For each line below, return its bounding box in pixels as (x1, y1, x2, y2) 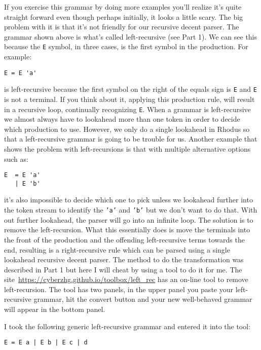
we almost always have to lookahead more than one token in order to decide (4, 114, 240, 124)
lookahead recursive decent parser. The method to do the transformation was (4, 254, 244, 265)
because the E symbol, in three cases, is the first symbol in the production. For (4, 41, 248, 52)
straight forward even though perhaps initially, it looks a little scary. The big (4, 11, 243, 22)
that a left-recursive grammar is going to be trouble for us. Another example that (4, 133, 257, 144)
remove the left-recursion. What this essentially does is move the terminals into (4, 224, 250, 235)
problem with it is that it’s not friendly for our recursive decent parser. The (4, 21, 239, 32)
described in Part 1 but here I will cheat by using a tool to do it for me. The (4, 264, 242, 274)
